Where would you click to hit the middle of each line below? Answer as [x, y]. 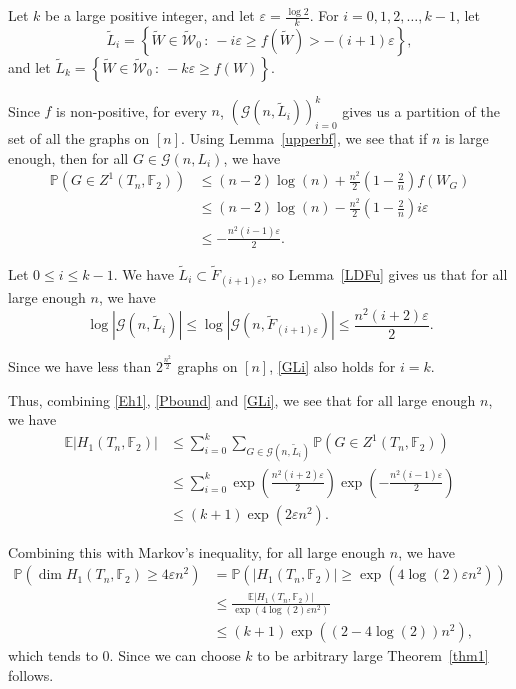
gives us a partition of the [421, 110]
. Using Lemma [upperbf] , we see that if [304, 138]
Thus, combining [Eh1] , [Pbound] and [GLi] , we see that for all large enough [242, 399]
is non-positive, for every [131, 110]
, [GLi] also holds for [332, 366]
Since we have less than [80, 366]
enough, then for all [68, 157]
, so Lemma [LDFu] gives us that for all [385, 273]
